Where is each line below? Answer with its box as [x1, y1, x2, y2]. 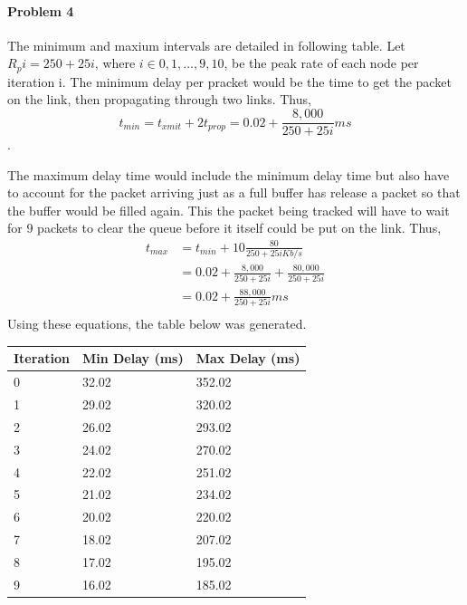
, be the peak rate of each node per [224, 53, 419, 72]
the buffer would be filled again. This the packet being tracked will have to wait [7, 200, 450, 219]
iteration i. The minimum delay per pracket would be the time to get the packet [7, 72, 452, 91]
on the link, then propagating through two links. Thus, [7, 90, 311, 109]
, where [94, 53, 136, 72]
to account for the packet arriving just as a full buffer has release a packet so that [7, 183, 461, 202]
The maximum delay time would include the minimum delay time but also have [7, 165, 450, 184]
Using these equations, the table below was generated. [7, 314, 307, 333]
